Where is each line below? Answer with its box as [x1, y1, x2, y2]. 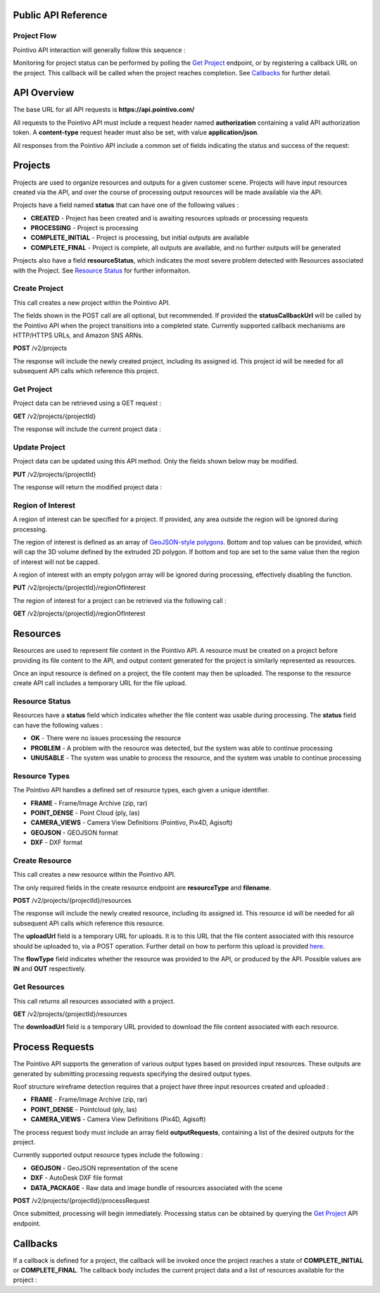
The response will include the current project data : [13, 425, 161, 433]
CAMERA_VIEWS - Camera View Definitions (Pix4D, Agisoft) [30, 1115, 206, 1123]
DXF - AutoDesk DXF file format [30, 1173, 123, 1182]
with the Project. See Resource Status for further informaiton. [13, 266, 191, 275]
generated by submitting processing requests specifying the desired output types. [13, 1069, 252, 1077]
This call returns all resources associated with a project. [13, 997, 175, 1005]
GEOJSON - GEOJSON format [30, 828, 119, 837]
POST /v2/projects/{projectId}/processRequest [13, 1196, 150, 1204]
